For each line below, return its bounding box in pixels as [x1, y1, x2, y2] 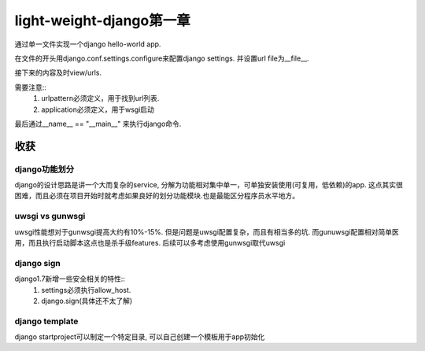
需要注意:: [14, 83, 47, 92]
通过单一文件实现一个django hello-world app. [14, 39, 161, 49]
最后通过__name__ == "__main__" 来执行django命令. [14, 119, 182, 128]
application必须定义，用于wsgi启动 [41, 105, 155, 114]
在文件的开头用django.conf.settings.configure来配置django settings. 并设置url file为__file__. [14, 54, 310, 63]
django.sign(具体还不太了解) [41, 296, 133, 305]
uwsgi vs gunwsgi [14, 211, 86, 222]
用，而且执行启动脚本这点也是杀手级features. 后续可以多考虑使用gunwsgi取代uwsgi [14, 238, 286, 247]
